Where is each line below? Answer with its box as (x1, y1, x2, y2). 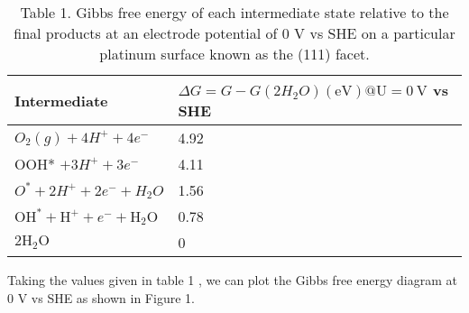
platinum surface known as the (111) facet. (99, 43, 370, 64)
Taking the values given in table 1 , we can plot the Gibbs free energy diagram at (7, 271, 457, 289)
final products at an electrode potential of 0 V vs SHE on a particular (14, 23, 455, 43)
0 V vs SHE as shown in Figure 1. (7, 288, 195, 307)
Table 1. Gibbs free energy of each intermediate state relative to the (20, 2, 449, 23)
